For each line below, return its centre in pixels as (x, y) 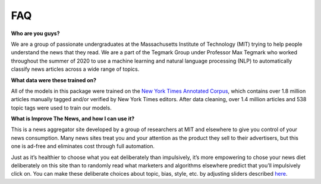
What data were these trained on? (54, 80)
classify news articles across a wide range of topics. (75, 69)
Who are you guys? (35, 33)
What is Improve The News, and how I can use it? (73, 118)
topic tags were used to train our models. (62, 108)
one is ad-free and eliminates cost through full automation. (83, 146)
